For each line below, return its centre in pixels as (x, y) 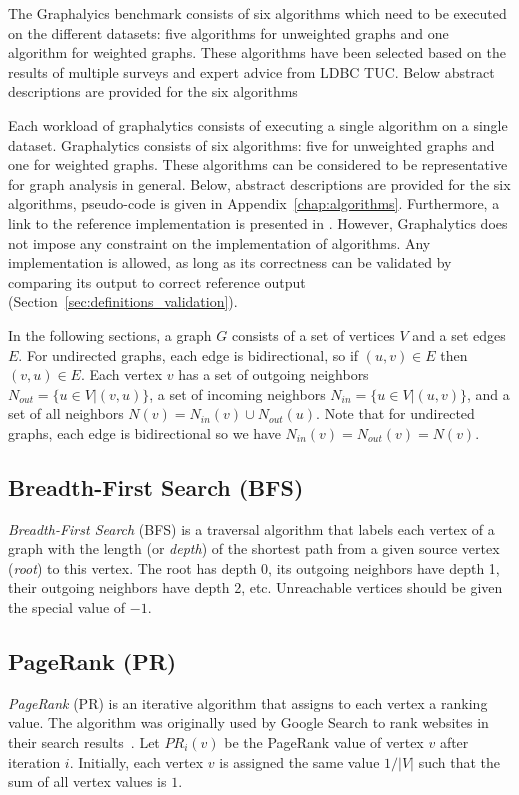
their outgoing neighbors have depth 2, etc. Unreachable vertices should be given (255, 587)
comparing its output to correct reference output (157, 281)
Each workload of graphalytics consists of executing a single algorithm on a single (258, 124)
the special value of (67, 607)
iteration (34, 761)
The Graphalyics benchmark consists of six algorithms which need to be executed (257, 13)
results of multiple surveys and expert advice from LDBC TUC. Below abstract (251, 71)
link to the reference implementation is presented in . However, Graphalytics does (258, 222)
